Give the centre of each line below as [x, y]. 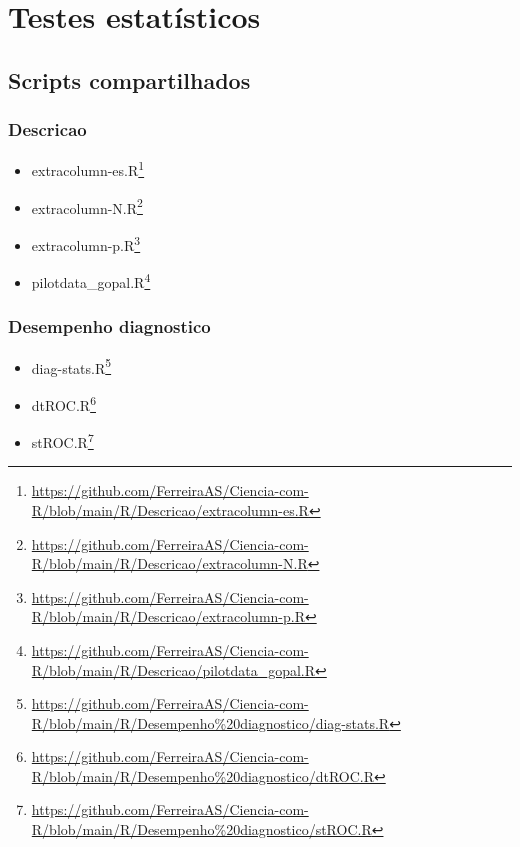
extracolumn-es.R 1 [88, 169]
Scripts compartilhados [129, 79]
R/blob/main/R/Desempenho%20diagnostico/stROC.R [201, 829]
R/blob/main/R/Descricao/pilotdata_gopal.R [173, 669]
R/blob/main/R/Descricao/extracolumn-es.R [170, 509]
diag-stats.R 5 [71, 366]
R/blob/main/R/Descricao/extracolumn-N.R [169, 563]
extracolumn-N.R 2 [87, 206]
